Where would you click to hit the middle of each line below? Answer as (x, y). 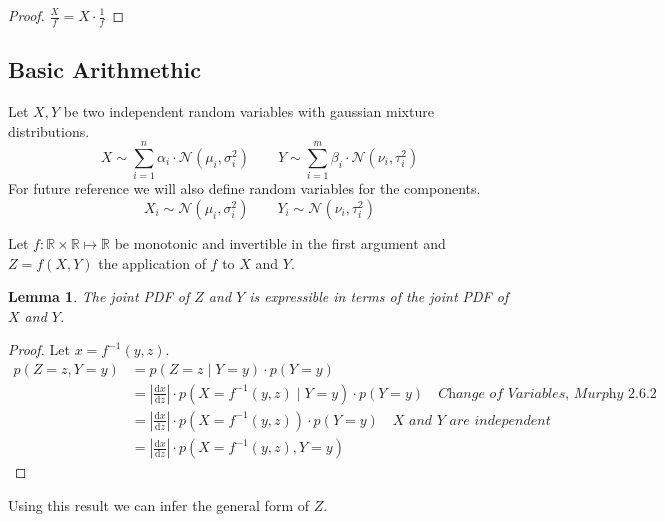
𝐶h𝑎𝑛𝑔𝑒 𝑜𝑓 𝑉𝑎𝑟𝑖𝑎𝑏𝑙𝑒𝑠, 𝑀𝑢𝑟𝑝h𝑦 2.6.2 (547, 393)
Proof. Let (39, 349)
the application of (152, 262)
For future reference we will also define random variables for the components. (244, 188)
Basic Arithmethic (105, 69)
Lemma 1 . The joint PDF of (99, 296)
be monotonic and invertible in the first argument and (280, 242)
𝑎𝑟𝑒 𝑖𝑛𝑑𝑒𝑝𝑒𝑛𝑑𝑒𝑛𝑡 (500, 420)
